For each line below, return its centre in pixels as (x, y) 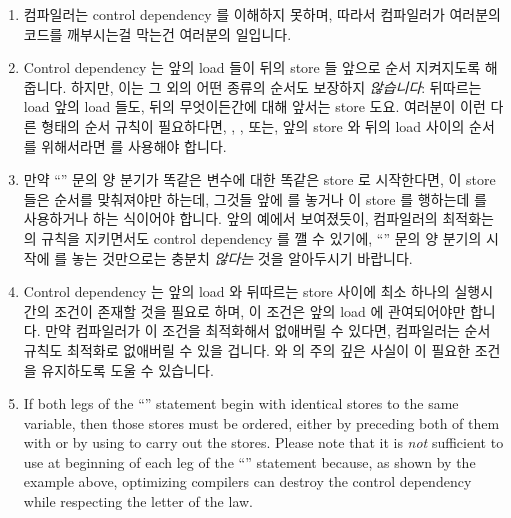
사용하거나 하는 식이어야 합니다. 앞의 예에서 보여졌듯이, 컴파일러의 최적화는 (258, 218)
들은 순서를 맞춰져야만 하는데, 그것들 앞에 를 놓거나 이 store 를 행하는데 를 (255, 198)
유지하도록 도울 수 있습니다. (127, 369)
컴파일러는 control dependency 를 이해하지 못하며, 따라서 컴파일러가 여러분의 (262, 14)
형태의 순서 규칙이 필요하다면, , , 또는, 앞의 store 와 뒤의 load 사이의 (253, 125)
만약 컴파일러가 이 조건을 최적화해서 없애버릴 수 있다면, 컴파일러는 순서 (268, 330)
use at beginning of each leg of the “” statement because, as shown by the (249, 461)
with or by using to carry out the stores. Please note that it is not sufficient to (263, 442)
